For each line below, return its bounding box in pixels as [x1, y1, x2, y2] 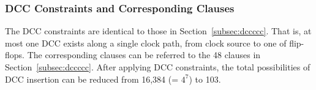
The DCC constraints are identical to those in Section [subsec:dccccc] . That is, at [5, 24, 312, 37]
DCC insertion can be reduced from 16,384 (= [5, 72, 179, 85]
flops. [5, 48, 24, 61]
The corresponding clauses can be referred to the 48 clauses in [27, 48, 261, 61]
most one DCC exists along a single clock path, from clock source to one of [5, 36, 287, 49]
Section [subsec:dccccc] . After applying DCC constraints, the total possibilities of [5, 61, 310, 73]
